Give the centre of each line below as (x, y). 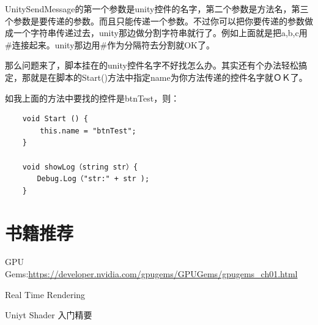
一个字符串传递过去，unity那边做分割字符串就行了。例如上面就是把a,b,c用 (160, 33)
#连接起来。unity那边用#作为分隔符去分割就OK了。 (110, 44)
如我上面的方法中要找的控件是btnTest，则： (92, 98)
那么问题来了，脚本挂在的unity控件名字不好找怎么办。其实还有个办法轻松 (152, 65)
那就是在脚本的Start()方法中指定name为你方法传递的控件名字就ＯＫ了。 (165, 77)
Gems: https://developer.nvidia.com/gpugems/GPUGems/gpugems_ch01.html (151, 274)
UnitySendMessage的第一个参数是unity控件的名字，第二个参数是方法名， (148, 9)
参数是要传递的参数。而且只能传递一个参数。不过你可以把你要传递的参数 (159, 21)
